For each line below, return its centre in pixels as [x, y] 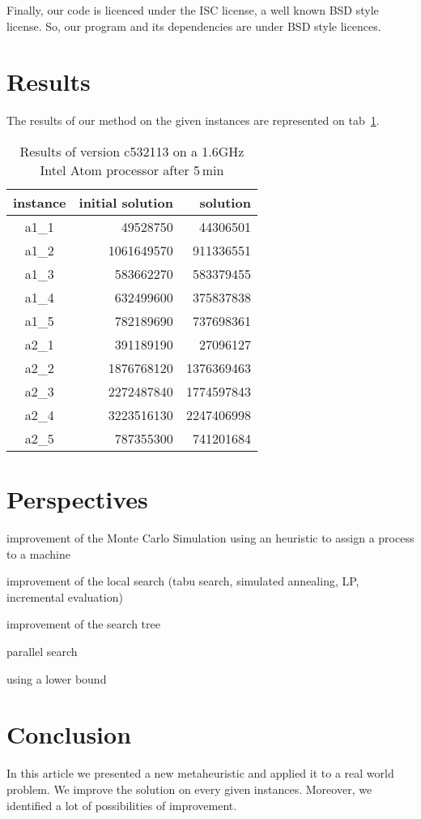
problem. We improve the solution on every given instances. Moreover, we [189, 789]
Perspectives [77, 499]
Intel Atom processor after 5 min [132, 169]
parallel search [42, 651]
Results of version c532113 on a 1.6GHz [132, 151]
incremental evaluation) [65, 596]
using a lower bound [57, 678]
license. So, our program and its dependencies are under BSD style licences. [194, 26]
